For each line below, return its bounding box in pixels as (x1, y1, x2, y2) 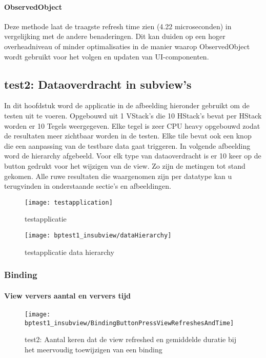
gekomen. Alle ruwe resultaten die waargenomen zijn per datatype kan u (4, 170, 232, 181)
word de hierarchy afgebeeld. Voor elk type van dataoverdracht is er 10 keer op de (4, 150, 261, 161)
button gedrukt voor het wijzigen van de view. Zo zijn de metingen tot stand (4, 160, 245, 171)
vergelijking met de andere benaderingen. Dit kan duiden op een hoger (4, 31, 226, 42)
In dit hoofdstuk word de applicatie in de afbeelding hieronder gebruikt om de (4, 100, 250, 111)
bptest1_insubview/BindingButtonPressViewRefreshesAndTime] (25, 319, 234, 327)
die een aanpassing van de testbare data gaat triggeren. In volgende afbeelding (4, 140, 251, 151)
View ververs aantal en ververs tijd (4, 290, 131, 301)
